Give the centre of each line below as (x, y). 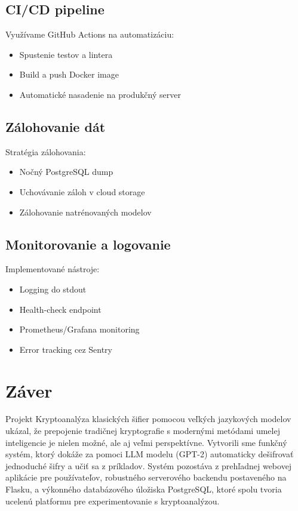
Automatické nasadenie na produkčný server (100, 94)
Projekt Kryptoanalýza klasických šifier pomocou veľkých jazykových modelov (148, 419)
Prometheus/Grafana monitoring (79, 329)
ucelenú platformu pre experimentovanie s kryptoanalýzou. (113, 501)
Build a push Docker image (69, 74)
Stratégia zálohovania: (46, 151)
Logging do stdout (53, 289)
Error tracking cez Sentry (66, 349)
